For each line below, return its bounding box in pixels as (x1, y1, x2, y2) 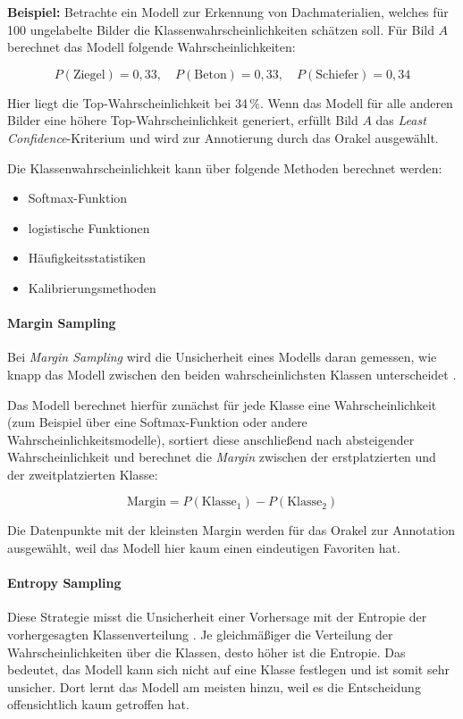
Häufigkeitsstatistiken (28, 248, 147, 267)
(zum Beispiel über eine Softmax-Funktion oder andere (7, 413, 307, 431)
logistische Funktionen (28, 218, 150, 237)
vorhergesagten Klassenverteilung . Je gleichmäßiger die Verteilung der (7, 625, 393, 644)
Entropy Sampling (7, 573, 122, 592)
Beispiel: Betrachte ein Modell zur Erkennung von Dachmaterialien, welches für (7, 3, 449, 21)
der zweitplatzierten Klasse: (7, 464, 158, 483)
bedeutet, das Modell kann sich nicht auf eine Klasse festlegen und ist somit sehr (7, 660, 450, 679)
